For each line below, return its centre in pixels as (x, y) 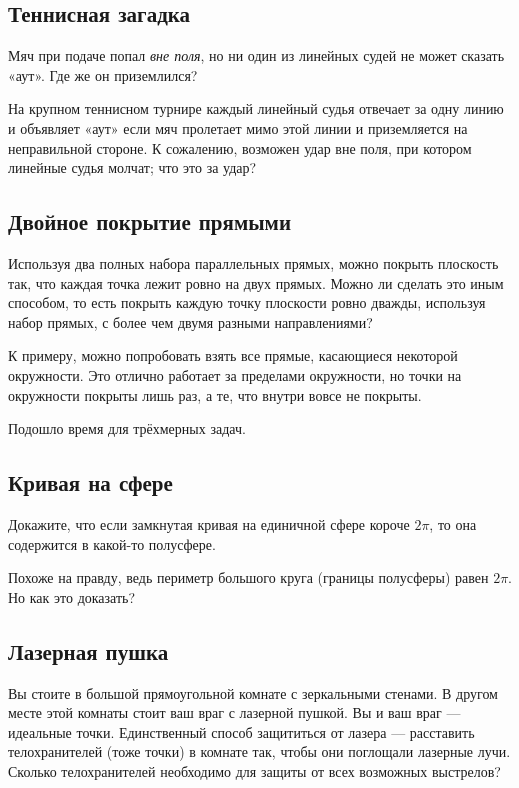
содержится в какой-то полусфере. (112, 543)
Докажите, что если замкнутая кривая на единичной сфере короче (209, 523)
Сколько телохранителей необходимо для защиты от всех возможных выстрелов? (254, 770)
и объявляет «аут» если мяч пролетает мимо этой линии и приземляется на (238, 127)
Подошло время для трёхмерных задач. (127, 428)
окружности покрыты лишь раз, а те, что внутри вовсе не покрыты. (215, 394)
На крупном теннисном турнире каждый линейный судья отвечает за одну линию (256, 108)
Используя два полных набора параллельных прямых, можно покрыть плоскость (253, 262)
